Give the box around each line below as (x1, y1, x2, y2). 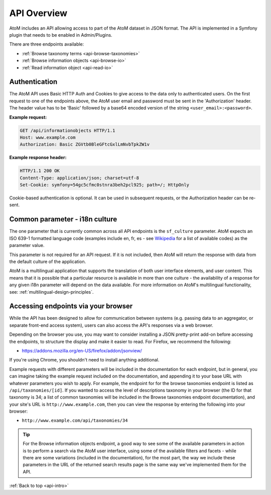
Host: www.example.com (20, 135, 76, 140)
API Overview (9, 8, 68, 19)
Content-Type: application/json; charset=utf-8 (20, 175, 139, 181)
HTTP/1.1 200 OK (20, 168, 60, 174)
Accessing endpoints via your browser (9, 302, 133, 311)
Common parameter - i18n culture (9, 215, 117, 223)
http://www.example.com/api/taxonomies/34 (22, 418, 128, 424)
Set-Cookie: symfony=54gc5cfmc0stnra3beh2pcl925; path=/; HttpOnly (20, 182, 190, 188)
